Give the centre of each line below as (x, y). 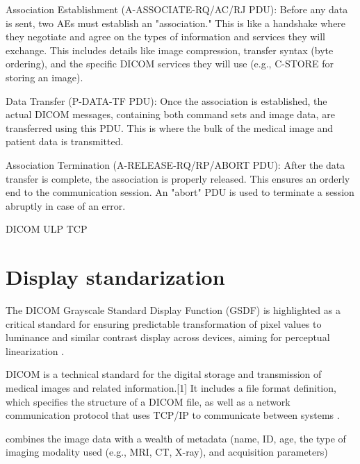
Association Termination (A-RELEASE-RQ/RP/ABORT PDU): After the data (175, 164)
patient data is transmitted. (65, 141)
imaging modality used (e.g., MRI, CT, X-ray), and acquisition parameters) (167, 452)
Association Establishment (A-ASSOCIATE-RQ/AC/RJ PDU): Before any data (177, 9)
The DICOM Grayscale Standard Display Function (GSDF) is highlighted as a (173, 310)
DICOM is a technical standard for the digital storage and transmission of (164, 374)
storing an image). (44, 77)
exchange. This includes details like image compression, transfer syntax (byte (170, 50)
